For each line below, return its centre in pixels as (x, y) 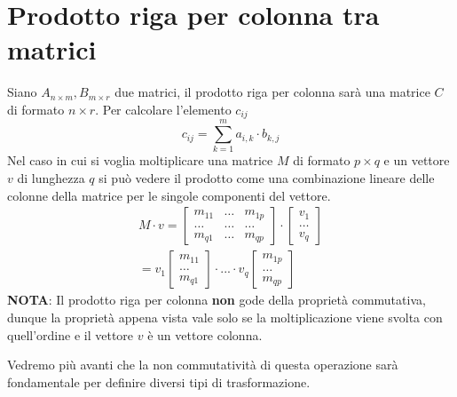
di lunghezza (51, 178)
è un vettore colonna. (205, 334)
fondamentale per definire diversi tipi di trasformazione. (159, 381)
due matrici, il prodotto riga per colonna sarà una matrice (272, 92)
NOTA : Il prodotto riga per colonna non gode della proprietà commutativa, (217, 300)
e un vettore (417, 160)
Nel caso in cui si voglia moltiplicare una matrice (140, 160)
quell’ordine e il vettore (71, 334)
